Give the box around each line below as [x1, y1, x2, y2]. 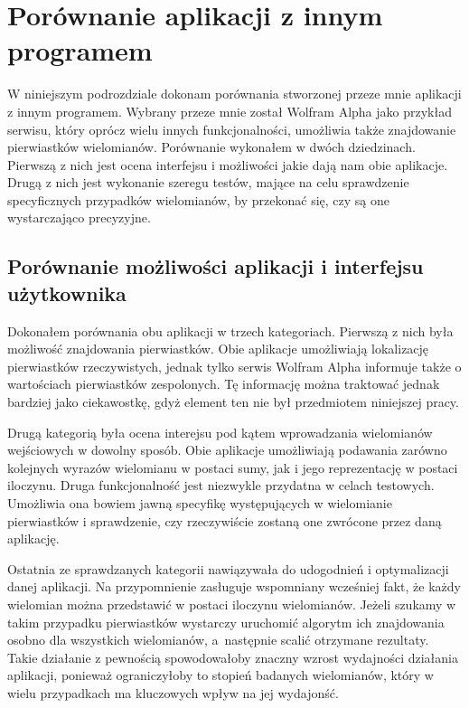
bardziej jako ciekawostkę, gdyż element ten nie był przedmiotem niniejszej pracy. [7, 392, 459, 411]
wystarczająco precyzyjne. [7, 208, 151, 227]
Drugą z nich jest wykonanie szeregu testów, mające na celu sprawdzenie [7, 173, 409, 192]
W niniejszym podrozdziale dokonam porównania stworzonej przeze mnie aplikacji [7, 84, 462, 103]
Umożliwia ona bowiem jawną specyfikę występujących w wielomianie [7, 494, 392, 512]
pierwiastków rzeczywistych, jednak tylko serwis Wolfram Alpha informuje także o [7, 356, 462, 375]
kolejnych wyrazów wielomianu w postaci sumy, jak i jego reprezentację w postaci [7, 458, 458, 477]
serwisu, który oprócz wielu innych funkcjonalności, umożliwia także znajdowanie [7, 119, 456, 138]
